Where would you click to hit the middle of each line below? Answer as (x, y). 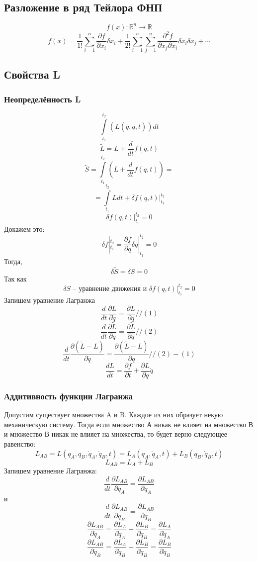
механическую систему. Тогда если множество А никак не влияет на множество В (129, 424)
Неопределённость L (43, 99)
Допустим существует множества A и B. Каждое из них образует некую (114, 415)
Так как (15, 278)
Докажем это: (24, 229)
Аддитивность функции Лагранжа (68, 396)
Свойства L (32, 74)
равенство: (20, 444)
